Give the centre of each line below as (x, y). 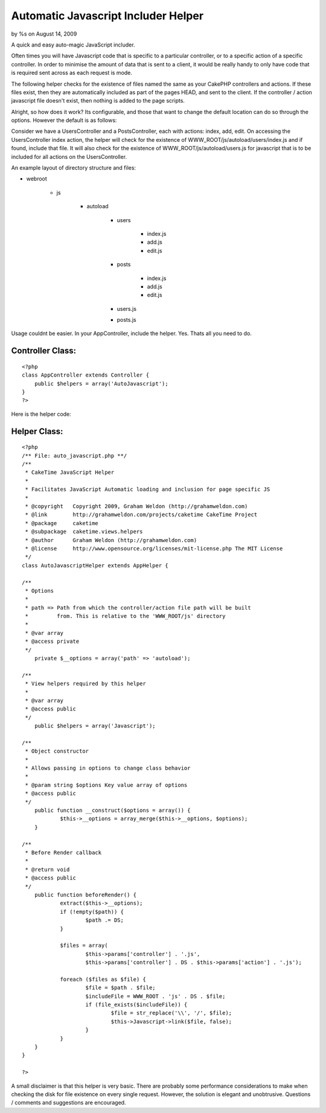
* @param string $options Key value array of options (106, 785)
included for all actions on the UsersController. (69, 156)
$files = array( (84, 946)
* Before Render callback (63, 853)
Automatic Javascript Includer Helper (107, 16)
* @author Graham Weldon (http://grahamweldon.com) (111, 540)
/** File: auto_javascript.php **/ (75, 455)
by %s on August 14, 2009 (44, 34)
